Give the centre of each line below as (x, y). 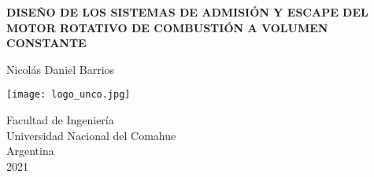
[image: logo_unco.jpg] (69, 95)
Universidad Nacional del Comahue (91, 135)
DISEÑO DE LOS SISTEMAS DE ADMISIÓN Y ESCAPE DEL (187, 12)
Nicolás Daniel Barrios (61, 69)
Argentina (30, 151)
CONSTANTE (46, 43)
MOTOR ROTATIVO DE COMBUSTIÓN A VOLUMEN (167, 27)
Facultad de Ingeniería (60, 120)
